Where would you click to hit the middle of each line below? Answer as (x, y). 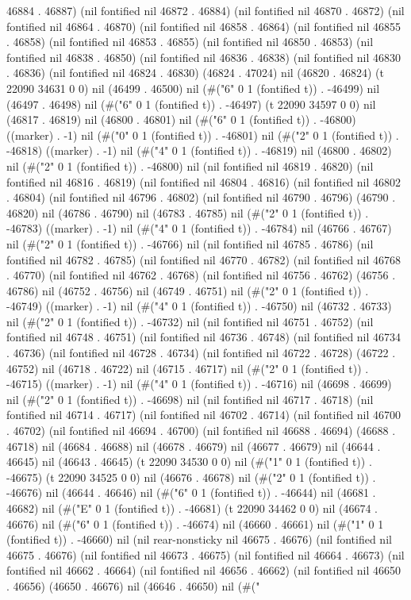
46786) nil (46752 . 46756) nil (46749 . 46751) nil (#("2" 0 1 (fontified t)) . (188, 290)
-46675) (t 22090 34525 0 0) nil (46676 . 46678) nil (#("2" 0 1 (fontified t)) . (191, 477)
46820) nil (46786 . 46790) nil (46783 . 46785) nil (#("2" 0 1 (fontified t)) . (188, 212)
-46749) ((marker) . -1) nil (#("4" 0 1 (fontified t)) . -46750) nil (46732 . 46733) (199, 306)
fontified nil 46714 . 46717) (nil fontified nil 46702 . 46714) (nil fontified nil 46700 (204, 415)
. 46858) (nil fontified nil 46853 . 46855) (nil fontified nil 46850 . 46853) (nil (190, 42)
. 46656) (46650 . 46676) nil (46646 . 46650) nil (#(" (133, 585)
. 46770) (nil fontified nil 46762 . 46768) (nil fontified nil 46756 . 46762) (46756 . (201, 275)
